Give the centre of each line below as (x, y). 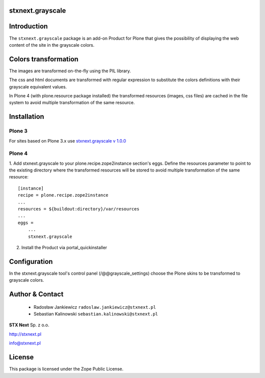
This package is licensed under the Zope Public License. (66, 369)
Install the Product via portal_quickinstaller (64, 247)
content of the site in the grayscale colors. (52, 45)
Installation (26, 117)
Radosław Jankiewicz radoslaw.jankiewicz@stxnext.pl (95, 307)
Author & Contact (36, 294)
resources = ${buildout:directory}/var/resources (79, 209)
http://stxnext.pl (25, 334)
